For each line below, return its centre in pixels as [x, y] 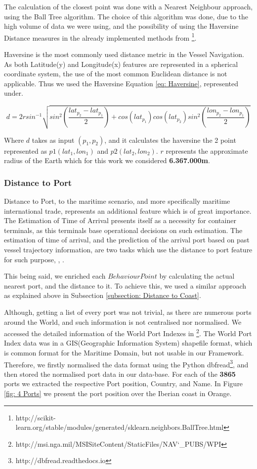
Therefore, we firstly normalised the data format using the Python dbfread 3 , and [126, 363]
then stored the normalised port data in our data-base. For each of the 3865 [120, 374]
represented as [25, 150]
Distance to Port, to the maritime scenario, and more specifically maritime [117, 201]
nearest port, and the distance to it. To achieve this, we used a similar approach [125, 285]
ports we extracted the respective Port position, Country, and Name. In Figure [124, 383]
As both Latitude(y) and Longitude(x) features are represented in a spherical [121, 64]
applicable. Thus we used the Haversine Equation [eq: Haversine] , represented [121, 83]
